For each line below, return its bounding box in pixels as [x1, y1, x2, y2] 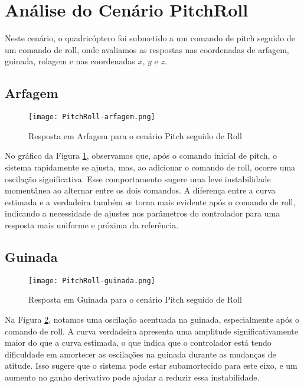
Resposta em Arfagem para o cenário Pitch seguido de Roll [28, 129, 242, 142]
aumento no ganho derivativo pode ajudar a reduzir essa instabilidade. [5, 370, 260, 383]
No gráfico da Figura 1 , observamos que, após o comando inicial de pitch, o [5, 149, 277, 162]
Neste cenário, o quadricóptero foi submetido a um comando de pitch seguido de [5, 32, 295, 44]
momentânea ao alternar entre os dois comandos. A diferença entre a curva [5, 184, 276, 196]
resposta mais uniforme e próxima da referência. [5, 218, 179, 231]
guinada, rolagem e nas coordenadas [5, 55, 135, 67]
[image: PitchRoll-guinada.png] [28, 276, 155, 285]
